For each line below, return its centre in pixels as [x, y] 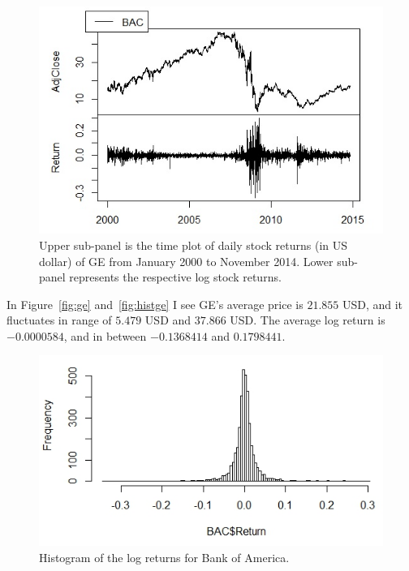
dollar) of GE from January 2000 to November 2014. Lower [186, 261]
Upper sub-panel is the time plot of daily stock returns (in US [194, 245]
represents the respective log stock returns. [175, 277]
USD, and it [372, 304]
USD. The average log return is [308, 320]
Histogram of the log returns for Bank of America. [164, 557]
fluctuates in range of [59, 320]
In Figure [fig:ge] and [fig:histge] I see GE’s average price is [155, 304]
